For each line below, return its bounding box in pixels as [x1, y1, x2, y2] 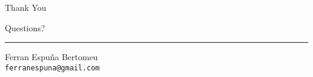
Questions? [5, 21, 45, 34]
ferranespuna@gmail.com [5, 63, 100, 72]
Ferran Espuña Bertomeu [5, 51, 98, 63]
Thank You [5, 1, 46, 13]
